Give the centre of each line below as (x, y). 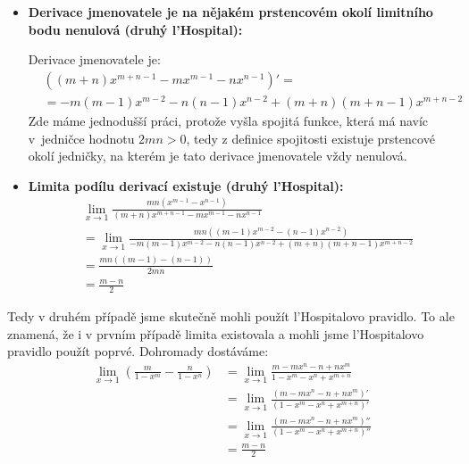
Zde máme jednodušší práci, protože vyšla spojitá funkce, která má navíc (228, 120)
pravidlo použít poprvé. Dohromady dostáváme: (138, 351)
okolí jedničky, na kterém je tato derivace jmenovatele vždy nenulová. (218, 156)
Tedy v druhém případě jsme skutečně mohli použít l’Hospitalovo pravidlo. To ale (231, 315)
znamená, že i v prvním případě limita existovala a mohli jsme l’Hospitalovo (216, 333)
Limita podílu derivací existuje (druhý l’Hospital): (186, 185)
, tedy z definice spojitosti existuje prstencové (310, 138)
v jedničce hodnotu (81, 138)
